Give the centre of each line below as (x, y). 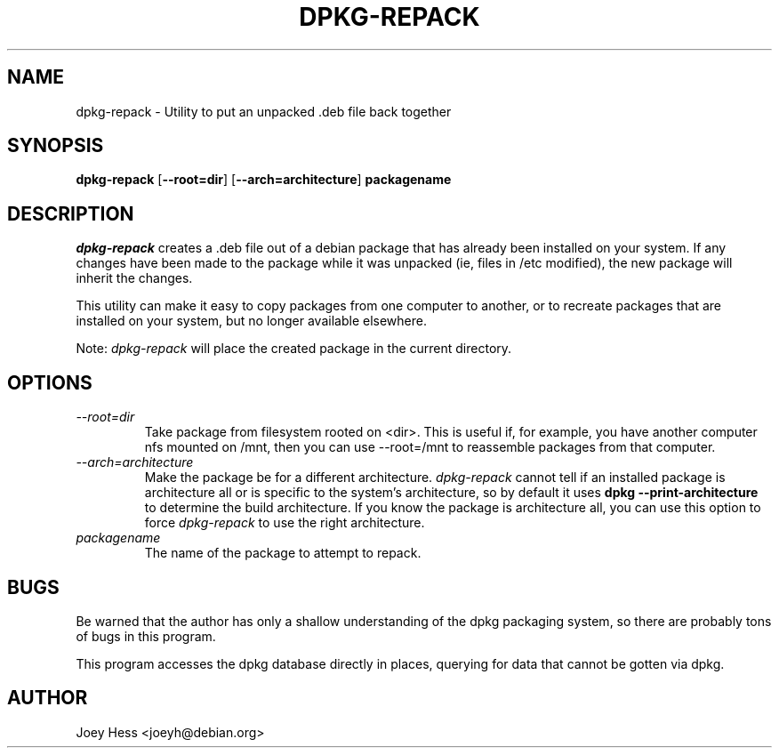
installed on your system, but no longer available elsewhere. (251, 321)
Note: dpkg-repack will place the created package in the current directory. (294, 349)
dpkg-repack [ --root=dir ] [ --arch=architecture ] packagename (264, 180)
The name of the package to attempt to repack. (283, 553)
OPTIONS (50, 382)
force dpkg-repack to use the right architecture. (285, 523)
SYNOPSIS (56, 146)
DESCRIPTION (71, 213)
